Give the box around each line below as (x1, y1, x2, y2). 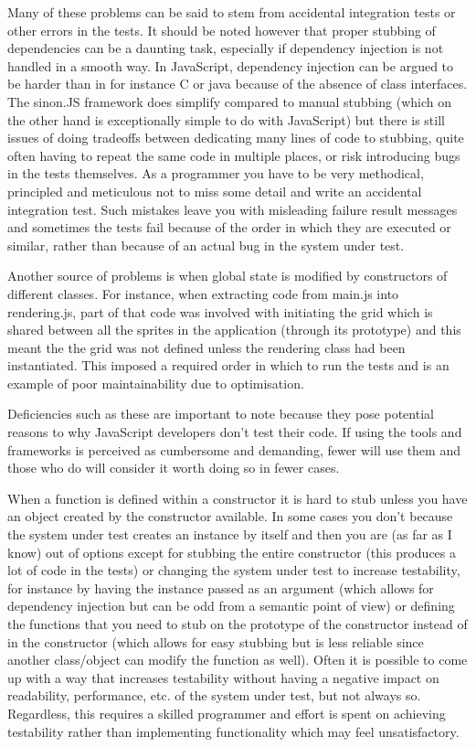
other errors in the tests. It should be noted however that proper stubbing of (7, 20, 436, 39)
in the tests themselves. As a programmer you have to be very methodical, (7, 164, 424, 183)
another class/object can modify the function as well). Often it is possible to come (7, 650, 468, 669)
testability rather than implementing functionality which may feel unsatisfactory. (7, 721, 460, 741)
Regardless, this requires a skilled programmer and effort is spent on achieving (7, 703, 446, 722)
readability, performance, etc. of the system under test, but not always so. (7, 686, 421, 705)
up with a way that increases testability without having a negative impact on (7, 667, 439, 687)
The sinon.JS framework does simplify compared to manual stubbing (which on (7, 91, 451, 111)
